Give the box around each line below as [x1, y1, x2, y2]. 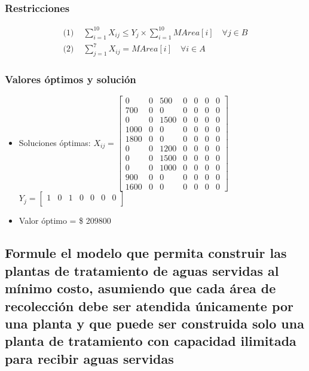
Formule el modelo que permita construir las [5, 244, 287, 262]
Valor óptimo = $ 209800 [19, 214, 111, 227]
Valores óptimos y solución [5, 71, 136, 86]
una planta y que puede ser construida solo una [5, 314, 304, 332]
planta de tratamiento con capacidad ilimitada [5, 332, 296, 350]
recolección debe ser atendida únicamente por [5, 296, 294, 315]
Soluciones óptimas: [19, 136, 91, 148]
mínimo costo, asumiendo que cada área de [5, 279, 276, 297]
